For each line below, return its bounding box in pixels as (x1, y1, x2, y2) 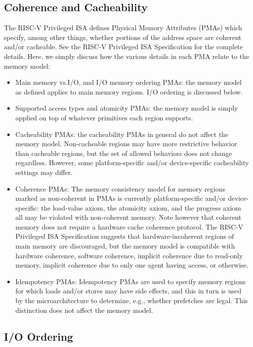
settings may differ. (15, 167, 73, 177)
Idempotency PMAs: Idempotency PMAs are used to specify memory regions (15, 276, 246, 286)
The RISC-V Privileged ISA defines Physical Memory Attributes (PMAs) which (4, 22, 242, 33)
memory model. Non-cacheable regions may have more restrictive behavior (15, 138, 237, 149)
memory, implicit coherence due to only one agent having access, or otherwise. (15, 260, 249, 270)
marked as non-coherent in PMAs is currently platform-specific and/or (15, 193, 226, 203)
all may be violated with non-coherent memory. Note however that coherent (15, 212, 241, 222)
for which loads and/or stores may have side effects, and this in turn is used (15, 286, 242, 296)
